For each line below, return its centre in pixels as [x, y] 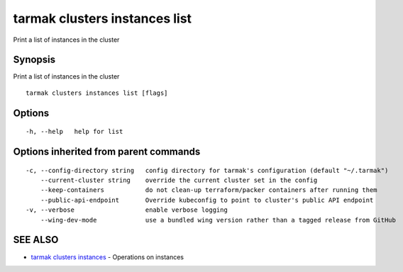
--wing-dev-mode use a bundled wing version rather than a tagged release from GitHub [218, 220]
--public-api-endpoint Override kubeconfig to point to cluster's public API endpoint [207, 200]
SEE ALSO [36, 240]
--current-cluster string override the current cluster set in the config [179, 180]
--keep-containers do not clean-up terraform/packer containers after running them [209, 190]
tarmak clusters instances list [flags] [97, 93]
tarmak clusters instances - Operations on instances [107, 257]
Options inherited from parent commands [107, 152]
